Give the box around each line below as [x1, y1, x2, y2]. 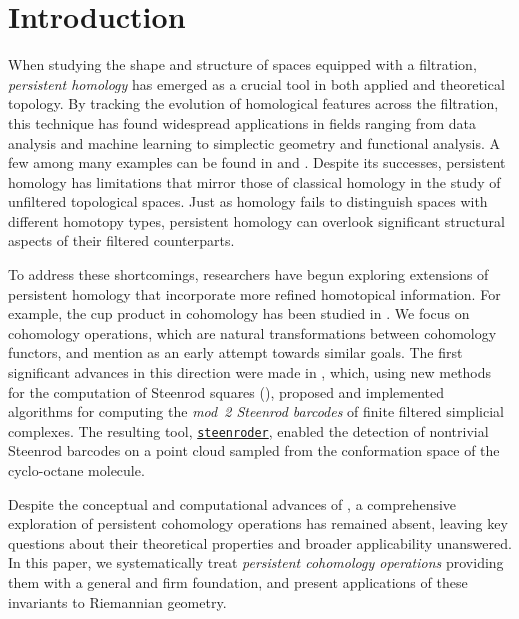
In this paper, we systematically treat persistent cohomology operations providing [8, 552, 504, 573]
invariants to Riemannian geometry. [8, 591, 227, 612]
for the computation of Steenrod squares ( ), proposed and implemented [8, 381, 444, 402]
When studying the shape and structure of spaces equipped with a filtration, [8, 54, 477, 75]
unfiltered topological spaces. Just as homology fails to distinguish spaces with [8, 191, 488, 212]
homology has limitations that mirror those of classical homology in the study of [8, 171, 501, 192]
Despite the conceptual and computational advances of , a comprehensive [8, 493, 457, 514]
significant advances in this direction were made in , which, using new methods [8, 362, 492, 383]
